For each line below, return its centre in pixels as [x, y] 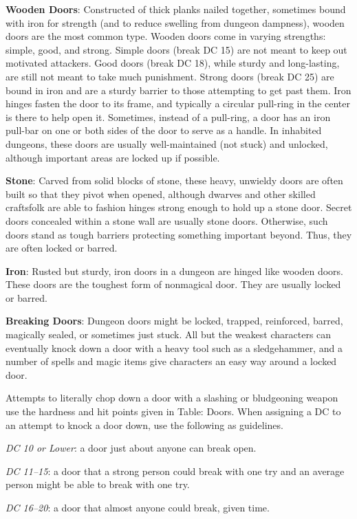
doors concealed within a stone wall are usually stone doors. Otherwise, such [167, 220]
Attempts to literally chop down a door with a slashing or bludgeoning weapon [172, 398]
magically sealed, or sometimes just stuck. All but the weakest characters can [169, 334]
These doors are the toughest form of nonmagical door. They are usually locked [173, 284]
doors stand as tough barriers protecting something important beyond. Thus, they [179, 234]
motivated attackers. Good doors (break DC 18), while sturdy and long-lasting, [173, 63]
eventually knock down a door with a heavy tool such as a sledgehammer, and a [174, 347]
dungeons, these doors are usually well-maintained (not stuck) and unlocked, [167, 143]
